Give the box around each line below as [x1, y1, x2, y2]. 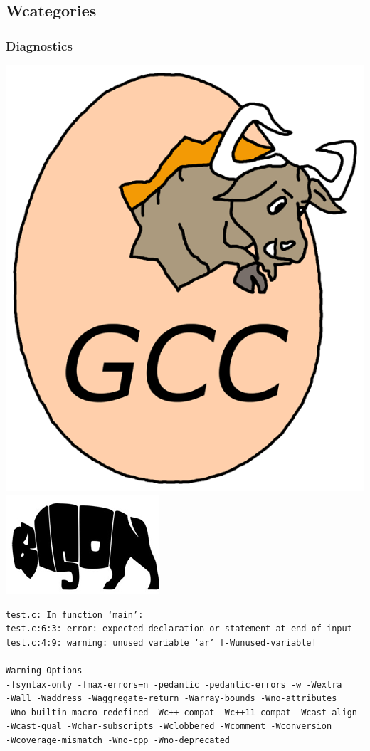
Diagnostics [6, 36, 73, 54]
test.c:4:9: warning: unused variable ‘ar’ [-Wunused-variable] [6, 637, 317, 648]
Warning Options [6, 665, 83, 676]
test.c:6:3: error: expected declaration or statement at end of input [6, 624, 352, 634]
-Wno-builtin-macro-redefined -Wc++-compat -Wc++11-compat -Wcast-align [6, 707, 357, 718]
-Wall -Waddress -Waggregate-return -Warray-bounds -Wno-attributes [6, 693, 337, 704]
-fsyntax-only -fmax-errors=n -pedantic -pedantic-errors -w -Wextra [6, 679, 342, 690]
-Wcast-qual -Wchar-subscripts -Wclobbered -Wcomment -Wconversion [6, 721, 332, 732]
